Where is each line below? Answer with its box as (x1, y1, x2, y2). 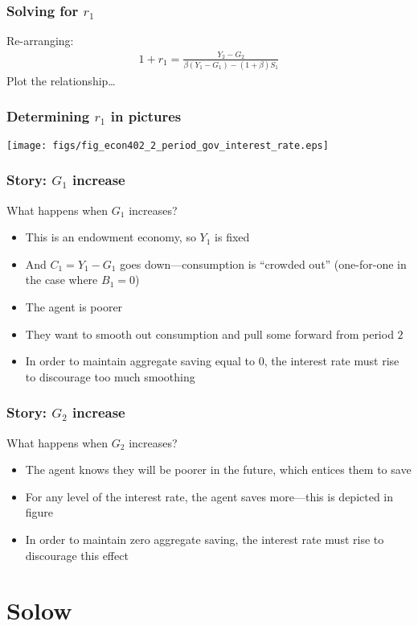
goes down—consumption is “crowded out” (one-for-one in (120, 255, 407, 272)
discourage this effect (25, 546, 129, 563)
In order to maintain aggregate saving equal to (25, 352, 256, 369)
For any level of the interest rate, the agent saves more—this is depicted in (25, 488, 394, 505)
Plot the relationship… (6, 72, 116, 89)
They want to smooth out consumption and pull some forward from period (25, 325, 394, 342)
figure (25, 504, 54, 521)
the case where (25, 271, 98, 288)
